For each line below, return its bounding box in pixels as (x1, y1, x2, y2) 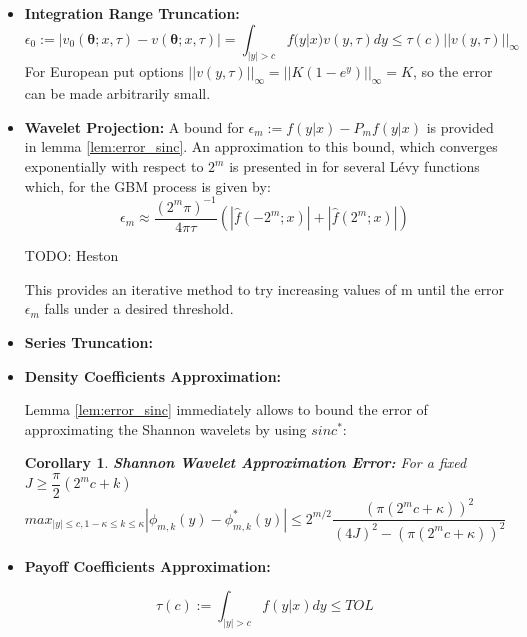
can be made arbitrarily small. (24, 83, 211, 104)
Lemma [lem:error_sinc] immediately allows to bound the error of (24, 399, 428, 420)
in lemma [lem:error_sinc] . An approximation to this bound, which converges (24, 136, 498, 157)
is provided (426, 116, 494, 137)
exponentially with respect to (24, 156, 204, 177)
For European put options (24, 61, 184, 82)
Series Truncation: (24, 331, 153, 352)
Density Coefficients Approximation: (24, 365, 282, 386)
